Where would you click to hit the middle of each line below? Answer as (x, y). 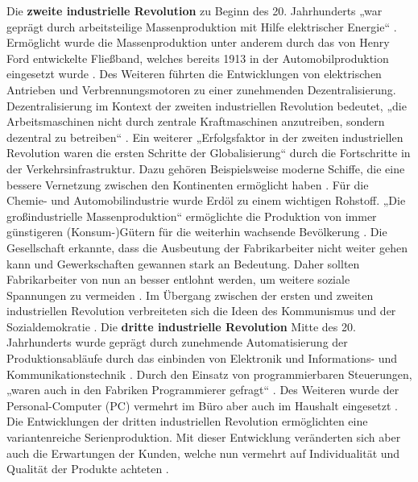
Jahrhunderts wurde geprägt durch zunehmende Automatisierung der (177, 342)
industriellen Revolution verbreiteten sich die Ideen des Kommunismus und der (201, 311)
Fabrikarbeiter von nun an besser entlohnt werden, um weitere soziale (178, 279)
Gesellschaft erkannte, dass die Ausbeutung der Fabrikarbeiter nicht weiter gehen (207, 247)
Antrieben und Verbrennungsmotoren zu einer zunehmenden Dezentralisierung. (201, 89)
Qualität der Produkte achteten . (88, 469)
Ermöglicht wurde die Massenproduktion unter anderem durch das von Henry (198, 42)
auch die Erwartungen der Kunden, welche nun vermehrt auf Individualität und (203, 453)
